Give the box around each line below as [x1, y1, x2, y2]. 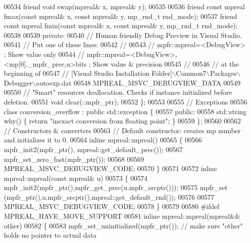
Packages [210, 68, 237, 78]
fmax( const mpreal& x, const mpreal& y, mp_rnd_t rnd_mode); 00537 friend [4, 11, 237, 21]
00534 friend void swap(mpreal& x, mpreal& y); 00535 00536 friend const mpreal [4, 1, 245, 11]
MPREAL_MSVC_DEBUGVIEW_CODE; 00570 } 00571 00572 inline [4, 163, 217, 174]
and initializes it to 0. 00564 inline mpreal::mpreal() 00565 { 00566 [4, 135, 202, 145]
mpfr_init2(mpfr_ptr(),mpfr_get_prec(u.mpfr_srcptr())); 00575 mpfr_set [4, 182, 228, 192]
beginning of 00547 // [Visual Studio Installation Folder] [4, 68, 172, 78]
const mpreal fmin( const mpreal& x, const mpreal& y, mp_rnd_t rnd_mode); [4, 20, 238, 31]
